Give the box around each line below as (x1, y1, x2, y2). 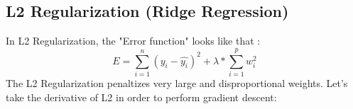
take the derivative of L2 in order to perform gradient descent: (6, 89, 277, 104)
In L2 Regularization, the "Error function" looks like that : (6, 33, 261, 48)
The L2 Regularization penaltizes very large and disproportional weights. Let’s (6, 75, 348, 90)
